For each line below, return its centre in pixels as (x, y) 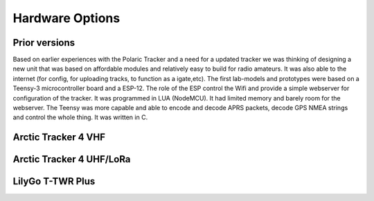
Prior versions (44, 43)
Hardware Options (66, 18)
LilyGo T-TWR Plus (54, 181)
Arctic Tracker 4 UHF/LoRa (72, 159)
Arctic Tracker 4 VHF (59, 138)
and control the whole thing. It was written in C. (80, 117)
